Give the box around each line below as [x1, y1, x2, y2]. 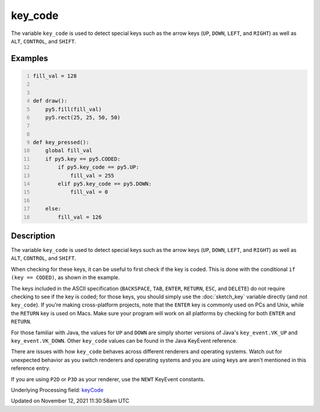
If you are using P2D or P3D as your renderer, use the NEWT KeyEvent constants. [11, 375, 206, 382]
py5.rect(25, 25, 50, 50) [45, 114, 121, 121]
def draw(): [33, 98, 68, 104]
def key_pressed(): [33, 139, 89, 146]
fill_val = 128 [33, 72, 77, 79]
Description [11, 231, 56, 241]
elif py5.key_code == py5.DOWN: [57, 181, 152, 187]
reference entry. [11, 365, 50, 372]
